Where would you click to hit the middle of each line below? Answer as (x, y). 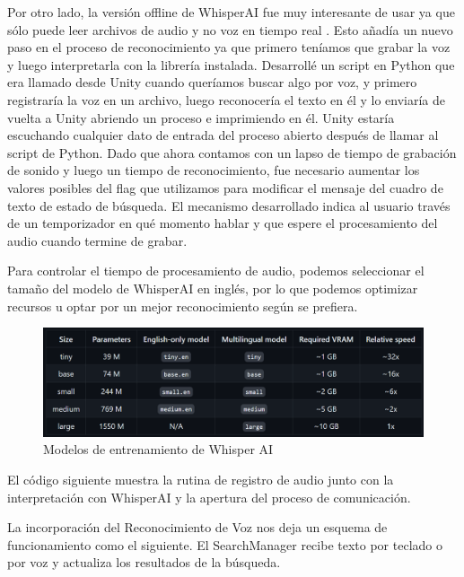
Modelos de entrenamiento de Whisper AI (158, 449)
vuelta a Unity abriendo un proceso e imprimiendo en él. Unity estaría (201, 117)
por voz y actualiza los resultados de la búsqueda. (144, 562)
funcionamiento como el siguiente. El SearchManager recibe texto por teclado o (225, 544)
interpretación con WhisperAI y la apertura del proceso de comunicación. (209, 497)
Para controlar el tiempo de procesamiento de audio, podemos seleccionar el (216, 271)
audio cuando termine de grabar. (97, 240)
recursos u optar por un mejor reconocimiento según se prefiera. (183, 306)
